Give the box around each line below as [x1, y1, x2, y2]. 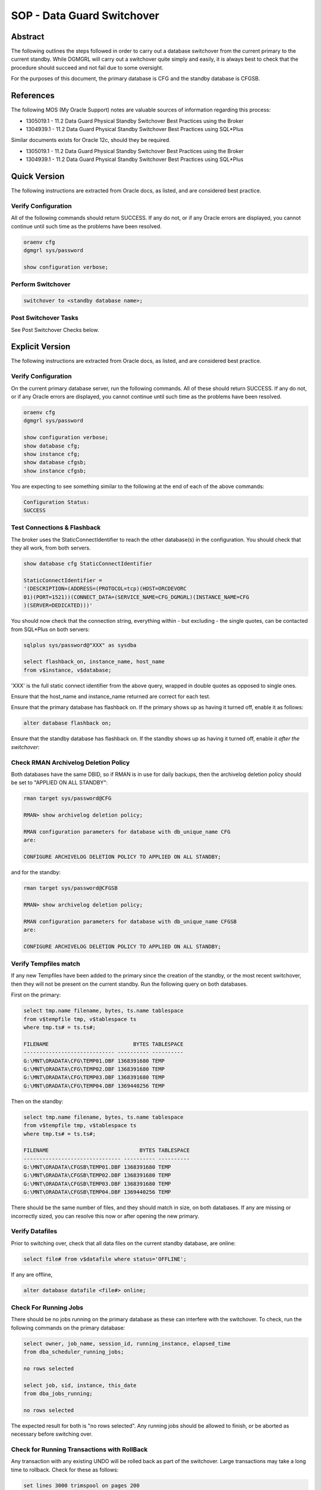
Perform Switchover [11, 280, 71, 288]
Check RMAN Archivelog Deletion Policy [11, 758, 130, 766]
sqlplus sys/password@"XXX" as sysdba [23, 641, 137, 648]
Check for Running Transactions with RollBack [11, 1445, 148, 1454]
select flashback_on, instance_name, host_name [23, 659, 165, 665]
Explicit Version [11, 342, 71, 352]
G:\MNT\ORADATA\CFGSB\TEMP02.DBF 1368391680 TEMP [23, 1172, 171, 1179]
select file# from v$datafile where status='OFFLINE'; [23, 1255, 187, 1262]
